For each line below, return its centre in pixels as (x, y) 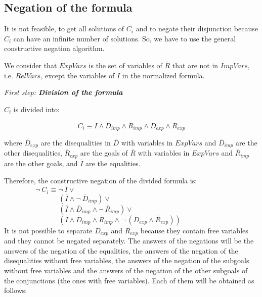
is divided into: (36, 109)
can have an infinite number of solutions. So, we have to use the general (125, 38)
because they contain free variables (194, 230)
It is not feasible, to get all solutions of (64, 29)
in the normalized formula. (163, 75)
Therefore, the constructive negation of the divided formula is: (101, 180)
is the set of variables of (125, 65)
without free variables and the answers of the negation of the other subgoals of (126, 270)
